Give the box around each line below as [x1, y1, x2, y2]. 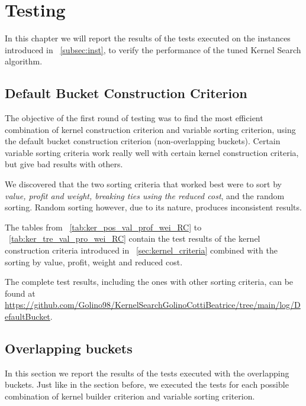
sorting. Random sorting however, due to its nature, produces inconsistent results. [5, 201, 302, 213]
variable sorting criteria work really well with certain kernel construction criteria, [5, 146, 299, 158]
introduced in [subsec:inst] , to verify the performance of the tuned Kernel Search [5, 43, 301, 56]
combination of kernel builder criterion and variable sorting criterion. [5, 390, 255, 402]
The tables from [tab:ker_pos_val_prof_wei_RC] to [5, 220, 202, 233]
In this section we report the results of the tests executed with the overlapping [5, 366, 289, 379]
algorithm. [5, 55, 43, 67]
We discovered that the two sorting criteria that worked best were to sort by [5, 178, 282, 190]
